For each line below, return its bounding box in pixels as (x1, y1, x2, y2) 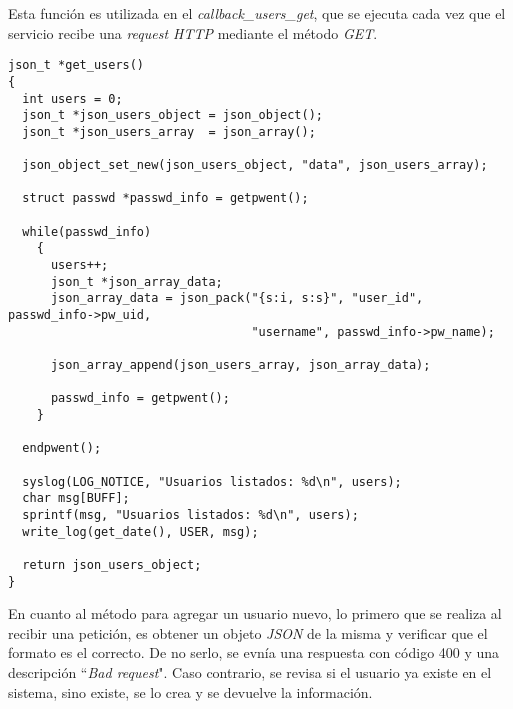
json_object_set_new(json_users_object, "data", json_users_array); (22, 158, 488, 173)
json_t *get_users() (8, 58, 145, 73)
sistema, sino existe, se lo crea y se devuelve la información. (8, 681, 373, 702)
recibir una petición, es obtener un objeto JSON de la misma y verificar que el (8, 622, 488, 643)
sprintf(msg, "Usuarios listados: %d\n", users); (22, 507, 359, 522)
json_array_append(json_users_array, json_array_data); (50, 358, 431, 372)
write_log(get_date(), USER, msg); (22, 524, 259, 539)
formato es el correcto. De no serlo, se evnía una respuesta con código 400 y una (8, 642, 500, 663)
